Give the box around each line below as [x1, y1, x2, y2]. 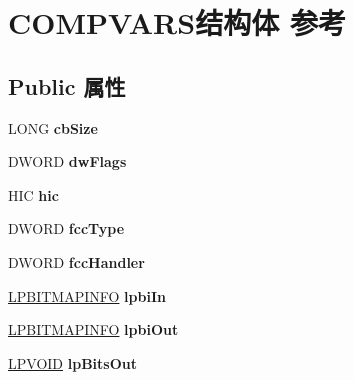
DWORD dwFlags [8, 151, 127, 172]
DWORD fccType [8, 218, 125, 239]
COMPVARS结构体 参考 [8, 2, 346, 43]
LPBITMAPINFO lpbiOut [8, 319, 179, 340]
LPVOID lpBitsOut [8, 352, 137, 373]
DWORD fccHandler [8, 251, 145, 272]
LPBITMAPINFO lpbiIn [8, 285, 166, 306]
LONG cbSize [8, 117, 98, 138]
